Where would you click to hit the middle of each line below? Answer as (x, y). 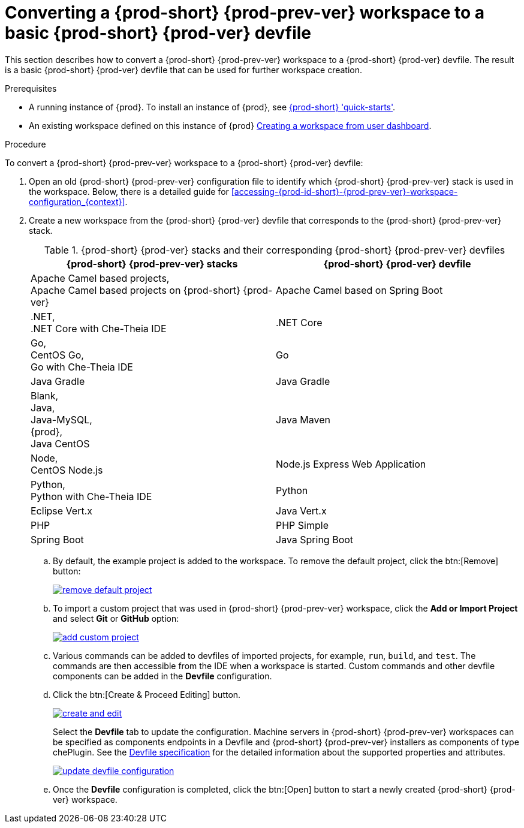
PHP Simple (302, 525)
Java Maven (303, 419)
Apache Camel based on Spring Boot (359, 290)
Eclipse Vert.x (61, 511)
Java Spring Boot (315, 539)
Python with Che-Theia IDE (91, 496)
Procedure (25, 144)
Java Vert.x (301, 511)
